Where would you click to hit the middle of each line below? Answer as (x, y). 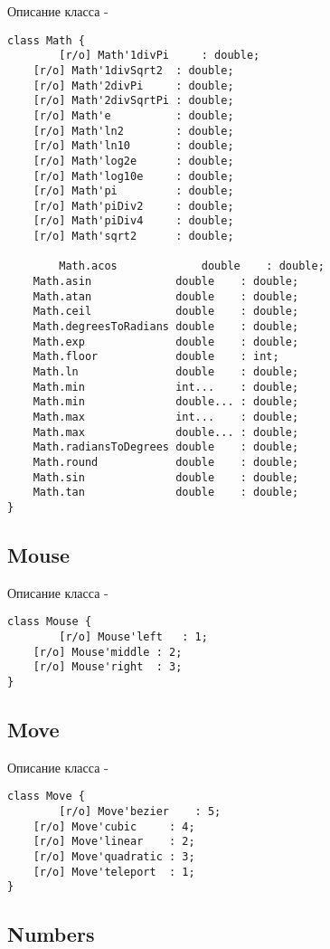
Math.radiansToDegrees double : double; (166, 447)
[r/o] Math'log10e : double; (133, 176)
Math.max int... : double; (166, 417)
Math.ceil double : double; (166, 312)
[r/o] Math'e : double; (133, 115)
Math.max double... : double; (166, 432)
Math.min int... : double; (166, 387)
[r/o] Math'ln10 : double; (133, 146)
